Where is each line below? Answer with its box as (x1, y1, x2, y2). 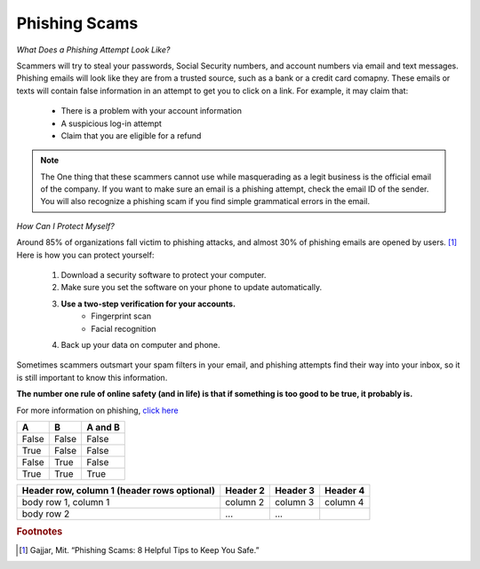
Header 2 (225, 484, 266, 496)
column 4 (324, 495, 364, 508)
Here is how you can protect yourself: (16, 249, 155, 260)
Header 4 (324, 484, 365, 496)
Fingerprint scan (91, 311, 151, 321)
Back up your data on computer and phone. (60, 339, 221, 350)
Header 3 (274, 484, 316, 496)
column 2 (225, 495, 265, 508)
